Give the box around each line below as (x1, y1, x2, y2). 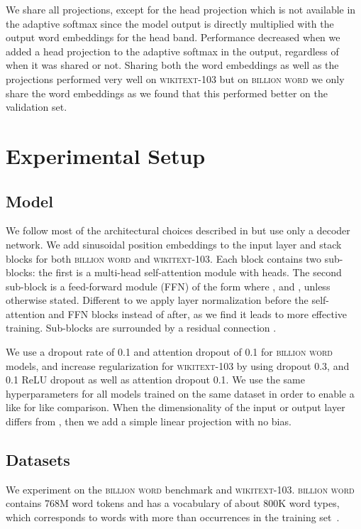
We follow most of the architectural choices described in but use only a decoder (6, 223, 350, 238)
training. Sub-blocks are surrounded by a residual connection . (6, 320, 277, 335)
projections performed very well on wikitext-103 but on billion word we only (6, 71, 345, 86)
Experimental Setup (6, 141, 206, 170)
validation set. (6, 99, 67, 114)
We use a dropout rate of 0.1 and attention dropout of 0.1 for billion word (6, 344, 333, 359)
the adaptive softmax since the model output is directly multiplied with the (6, 16, 334, 31)
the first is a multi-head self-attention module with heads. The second (38, 265, 342, 280)
